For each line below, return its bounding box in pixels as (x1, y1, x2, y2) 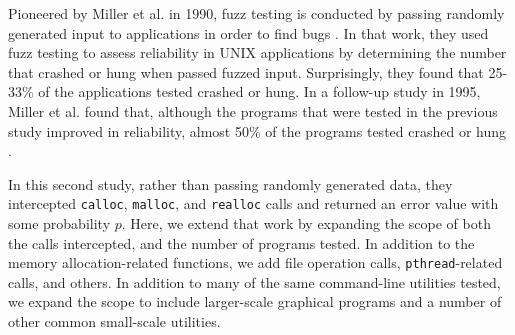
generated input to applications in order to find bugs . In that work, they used (8, 22, 489, 43)
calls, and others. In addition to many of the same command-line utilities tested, (8, 271, 501, 292)
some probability (8, 213, 111, 233)
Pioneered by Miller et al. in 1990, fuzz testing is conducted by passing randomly (8, 3, 505, 23)
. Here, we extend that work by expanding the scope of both (121, 213, 491, 233)
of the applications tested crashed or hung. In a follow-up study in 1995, (38, 81, 481, 102)
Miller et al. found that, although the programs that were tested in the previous (8, 100, 498, 121)
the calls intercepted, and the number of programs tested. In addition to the (8, 232, 475, 253)
